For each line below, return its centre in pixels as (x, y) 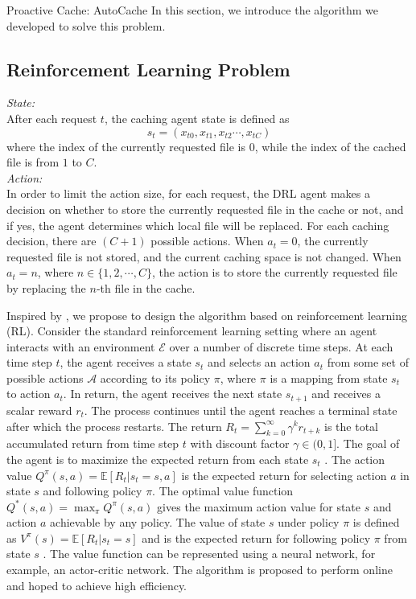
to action (29, 394)
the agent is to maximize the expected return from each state (158, 459)
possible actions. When (207, 241)
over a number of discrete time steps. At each (281, 346)
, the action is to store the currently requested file (274, 272)
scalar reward (39, 410)
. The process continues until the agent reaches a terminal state (241, 410)
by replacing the (46, 287)
